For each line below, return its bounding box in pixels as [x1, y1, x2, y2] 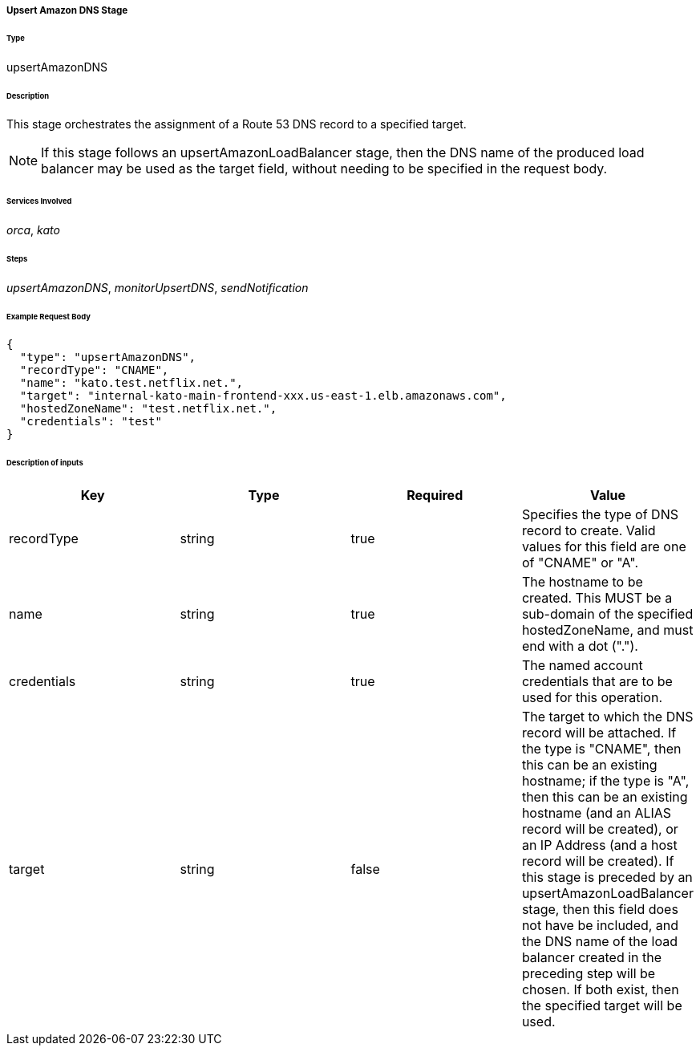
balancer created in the [521, 949, 662, 966]
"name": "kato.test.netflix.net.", [19, 376, 244, 390]
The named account [521, 657, 643, 674]
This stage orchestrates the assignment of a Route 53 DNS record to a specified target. [6, 117, 467, 132]
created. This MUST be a [521, 590, 673, 607]
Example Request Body [6, 311, 91, 321]
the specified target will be [521, 997, 682, 1014]
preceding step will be [521, 965, 656, 982]
